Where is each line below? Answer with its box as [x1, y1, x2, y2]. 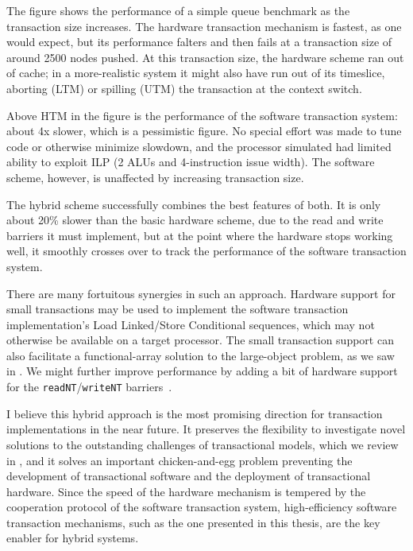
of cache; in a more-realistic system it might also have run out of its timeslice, [6, 64, 385, 81]
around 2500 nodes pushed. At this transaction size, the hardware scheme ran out [6, 49, 404, 65]
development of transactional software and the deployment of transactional [6, 468, 371, 484]
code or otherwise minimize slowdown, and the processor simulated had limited [6, 138, 392, 154]
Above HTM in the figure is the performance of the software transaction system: [6, 107, 398, 123]
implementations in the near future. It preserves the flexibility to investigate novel [6, 421, 406, 437]
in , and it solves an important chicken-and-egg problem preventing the [6, 452, 353, 468]
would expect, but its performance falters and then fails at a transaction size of [6, 33, 392, 50]
